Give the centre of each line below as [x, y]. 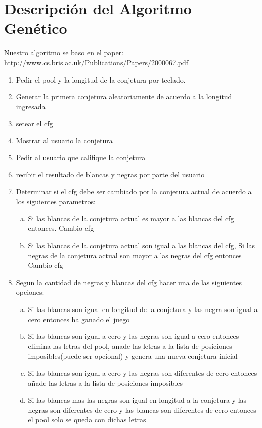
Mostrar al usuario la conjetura [64, 140]
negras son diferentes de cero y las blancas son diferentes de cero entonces [142, 410]
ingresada [31, 106]
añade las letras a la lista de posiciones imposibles [105, 383]
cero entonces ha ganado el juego [79, 319]
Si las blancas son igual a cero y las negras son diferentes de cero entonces [143, 373]
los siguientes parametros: [56, 201]
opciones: [30, 292]
